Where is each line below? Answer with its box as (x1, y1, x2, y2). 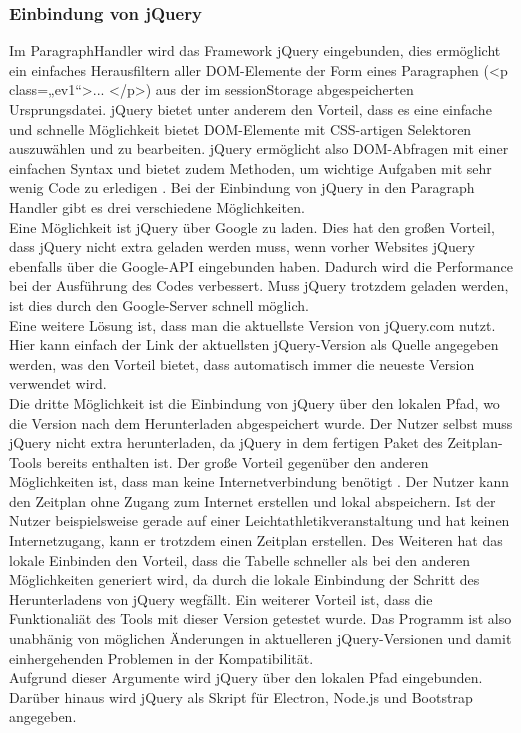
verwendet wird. (9, 373, 107, 394)
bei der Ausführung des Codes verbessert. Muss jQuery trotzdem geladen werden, (9, 275, 509, 296)
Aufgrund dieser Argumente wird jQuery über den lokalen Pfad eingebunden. (9, 667, 483, 688)
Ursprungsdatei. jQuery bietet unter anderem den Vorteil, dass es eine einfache (9, 99, 492, 119)
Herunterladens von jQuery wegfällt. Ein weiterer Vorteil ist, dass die (9, 588, 433, 609)
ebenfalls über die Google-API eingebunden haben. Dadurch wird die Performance (9, 255, 513, 276)
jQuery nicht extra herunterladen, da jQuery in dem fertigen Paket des (9, 432, 443, 453)
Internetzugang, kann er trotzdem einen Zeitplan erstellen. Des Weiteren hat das (9, 530, 503, 551)
